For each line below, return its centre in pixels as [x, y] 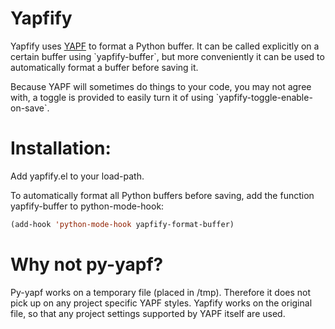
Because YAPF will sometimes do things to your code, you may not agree [161, 86]
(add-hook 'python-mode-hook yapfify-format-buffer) [122, 224]
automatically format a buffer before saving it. [104, 67]
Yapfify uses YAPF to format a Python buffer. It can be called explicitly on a [165, 46]
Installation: [61, 148]
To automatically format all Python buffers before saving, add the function [162, 195]
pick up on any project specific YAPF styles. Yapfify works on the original [161, 303]
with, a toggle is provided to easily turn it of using [112, 97]
